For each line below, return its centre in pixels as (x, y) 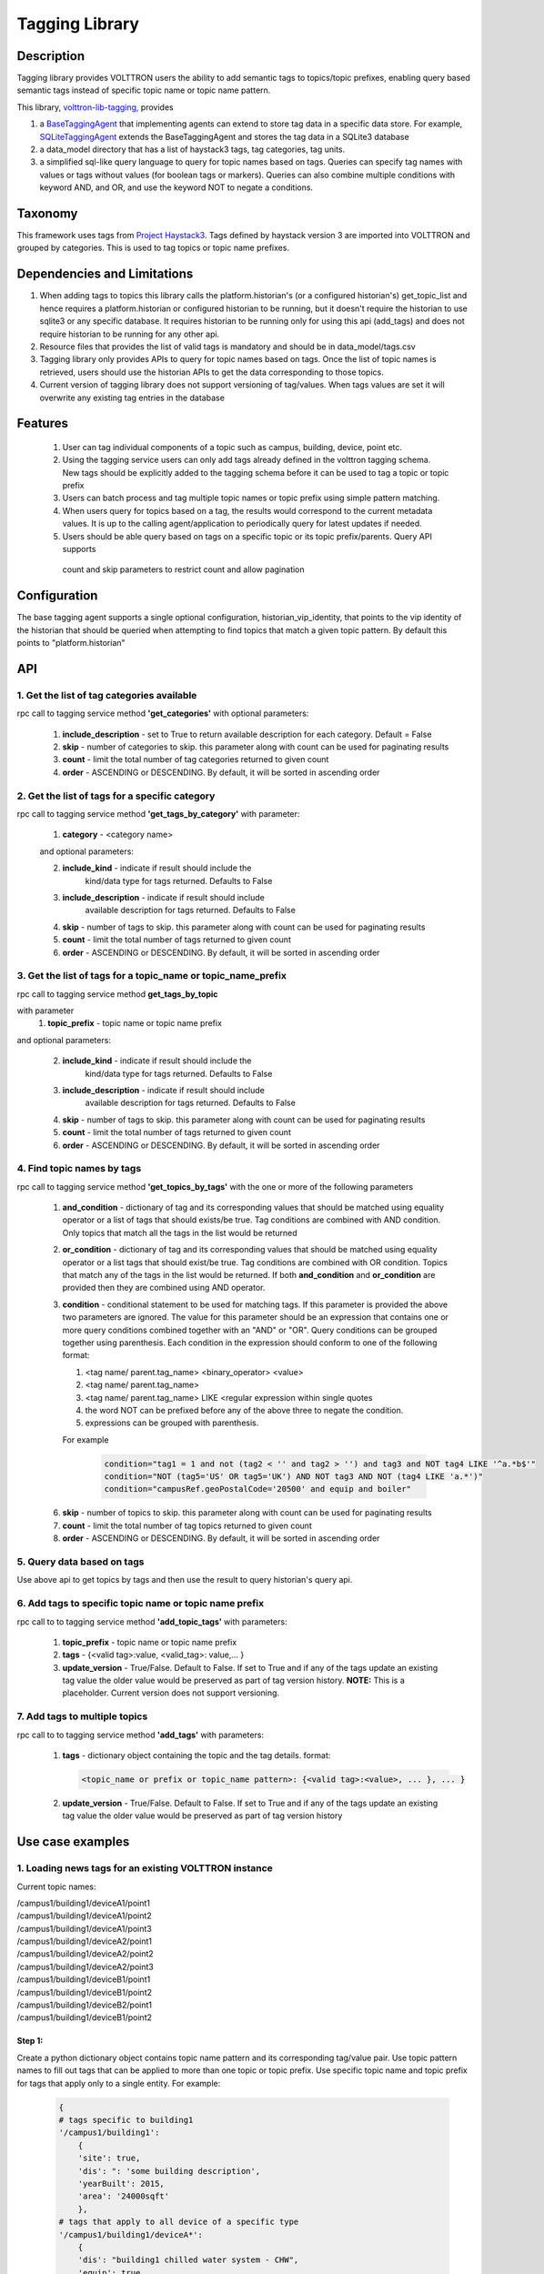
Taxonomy (47, 213)
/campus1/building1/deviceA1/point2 (84, 1916)
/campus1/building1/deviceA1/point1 (83, 1903)
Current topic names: (56, 1887)
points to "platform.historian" (71, 643)
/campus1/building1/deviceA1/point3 (84, 1928)
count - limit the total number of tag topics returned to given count (187, 1525)
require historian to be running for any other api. (130, 334)
